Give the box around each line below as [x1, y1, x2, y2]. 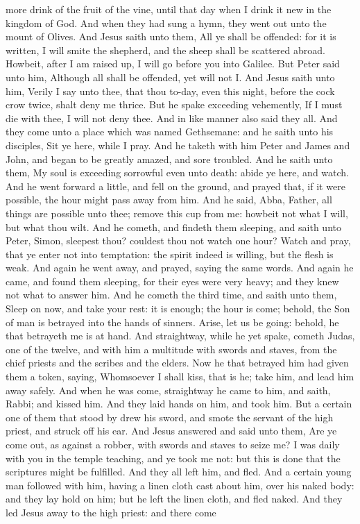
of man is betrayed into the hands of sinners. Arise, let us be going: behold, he [6, 314, 339, 329]
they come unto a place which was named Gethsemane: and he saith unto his [6, 124, 334, 139]
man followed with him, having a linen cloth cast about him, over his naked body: [6, 477, 354, 492]
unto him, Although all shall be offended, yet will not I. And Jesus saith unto [6, 69, 335, 84]
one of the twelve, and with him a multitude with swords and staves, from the [6, 341, 337, 356]
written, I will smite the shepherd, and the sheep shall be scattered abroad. [6, 42, 325, 57]
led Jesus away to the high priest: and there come [6, 505, 216, 519]
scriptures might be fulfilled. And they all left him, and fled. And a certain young [6, 464, 352, 479]
